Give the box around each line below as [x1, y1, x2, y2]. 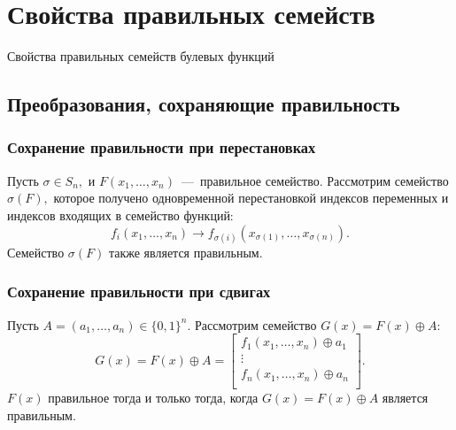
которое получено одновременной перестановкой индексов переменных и [53, 188, 449, 207]
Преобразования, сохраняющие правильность [7, 90, 400, 118]
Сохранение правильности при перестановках [7, 136, 316, 158]
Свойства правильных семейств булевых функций [7, 47, 274, 65]
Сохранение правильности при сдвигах [7, 280, 271, 303]
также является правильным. [108, 242, 263, 261]
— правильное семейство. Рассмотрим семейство [181, 171, 449, 189]
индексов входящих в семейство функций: [7, 205, 234, 224]
